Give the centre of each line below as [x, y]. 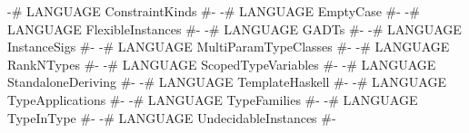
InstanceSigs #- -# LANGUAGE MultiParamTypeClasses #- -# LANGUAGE [229, 47]
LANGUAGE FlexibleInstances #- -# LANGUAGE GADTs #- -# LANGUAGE [234, 28]
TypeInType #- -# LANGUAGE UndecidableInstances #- [172, 117]
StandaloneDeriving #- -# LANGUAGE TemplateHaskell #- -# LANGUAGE [227, 82]
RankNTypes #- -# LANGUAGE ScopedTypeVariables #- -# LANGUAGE [222, 64]
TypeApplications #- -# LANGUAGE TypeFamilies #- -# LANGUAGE [213, 99]
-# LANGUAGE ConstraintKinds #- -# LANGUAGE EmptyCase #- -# [214, 11]
